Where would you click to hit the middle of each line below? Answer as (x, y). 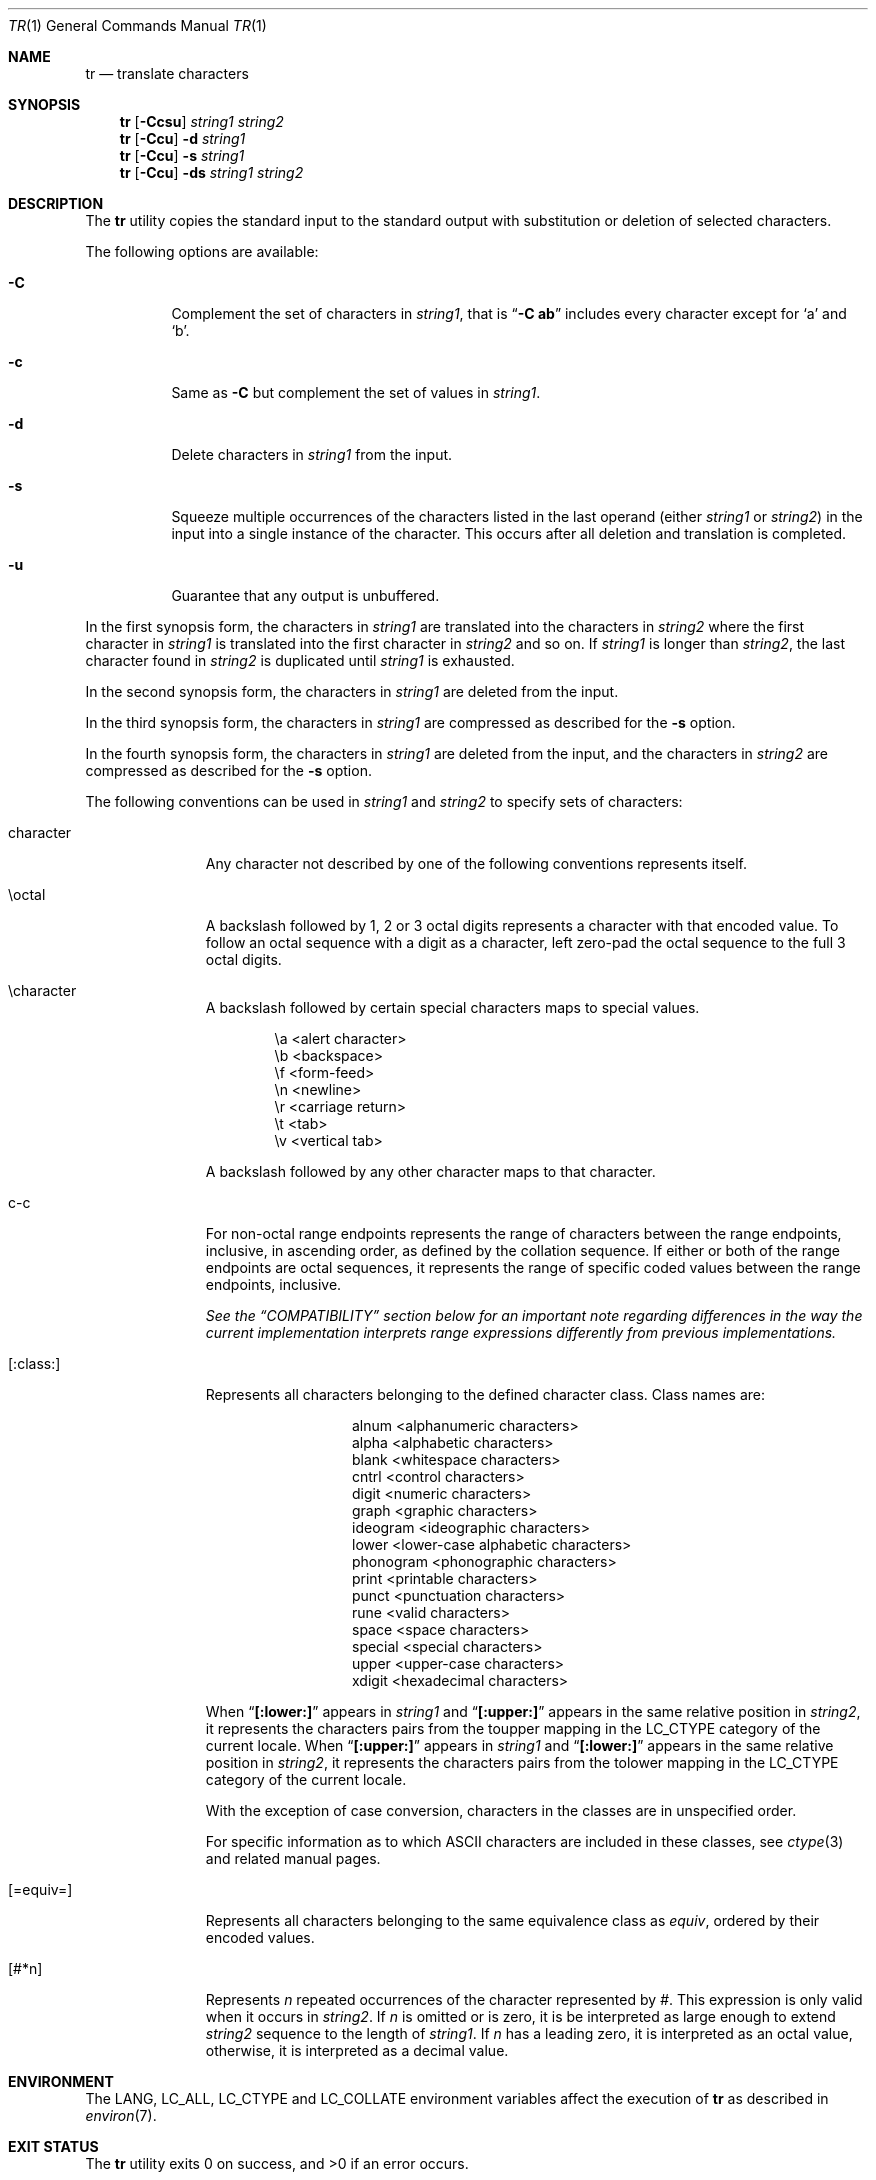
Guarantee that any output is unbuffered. (305, 595)
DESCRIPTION (56, 203)
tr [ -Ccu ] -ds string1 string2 (211, 172)
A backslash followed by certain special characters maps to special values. (452, 1007)
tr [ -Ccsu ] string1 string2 (201, 121)
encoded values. (260, 1937)
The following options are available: (202, 251)
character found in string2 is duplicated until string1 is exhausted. (300, 660)
